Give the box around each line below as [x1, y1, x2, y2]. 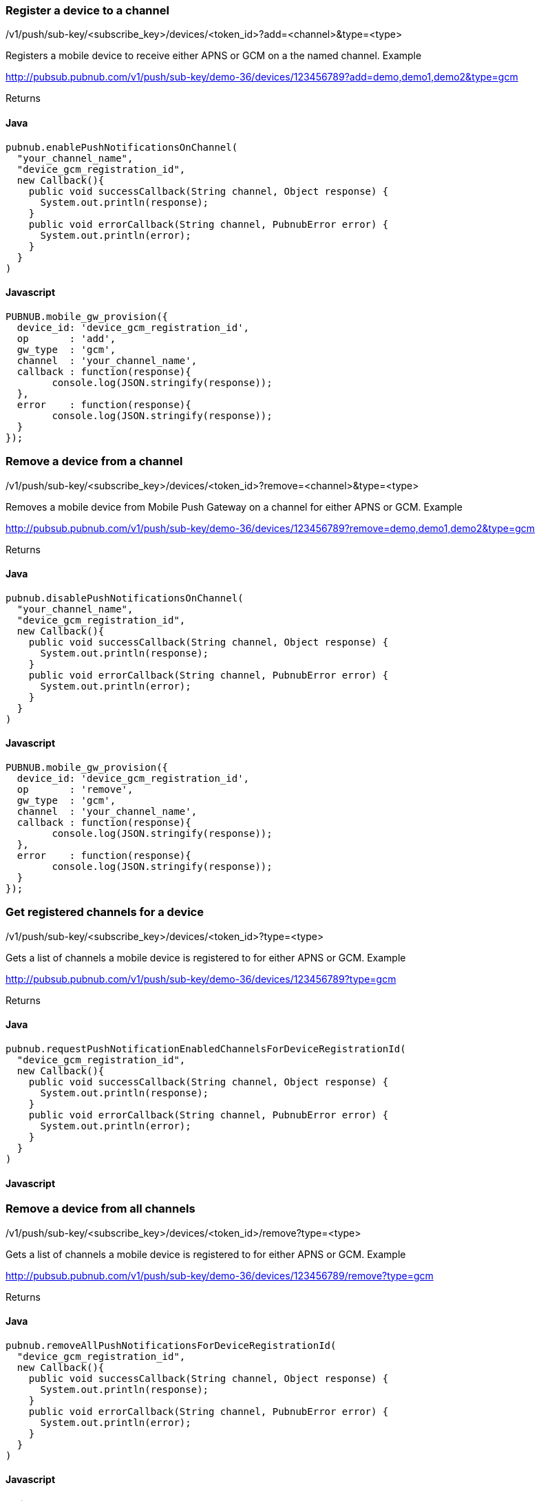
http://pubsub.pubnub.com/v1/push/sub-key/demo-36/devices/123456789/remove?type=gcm [6, 1269, 434, 1281]
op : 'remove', [17, 784, 134, 795]
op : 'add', [17, 332, 116, 344]
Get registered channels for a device [6, 905, 204, 919]
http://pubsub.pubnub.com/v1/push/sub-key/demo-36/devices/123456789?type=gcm [6, 972, 396, 985]
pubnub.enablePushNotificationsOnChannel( [6, 141, 238, 153]
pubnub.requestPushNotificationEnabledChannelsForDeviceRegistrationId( [6, 1043, 406, 1054]
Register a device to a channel [6, 3, 169, 17]
